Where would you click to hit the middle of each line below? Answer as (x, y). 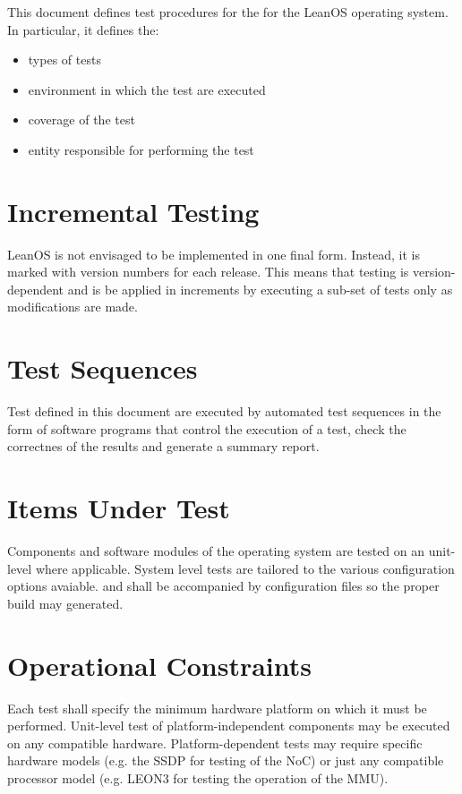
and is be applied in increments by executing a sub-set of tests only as (260, 289)
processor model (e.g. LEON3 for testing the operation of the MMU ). (198, 777)
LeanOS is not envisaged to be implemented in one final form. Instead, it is (214, 254)
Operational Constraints (159, 665)
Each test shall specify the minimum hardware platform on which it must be (217, 708)
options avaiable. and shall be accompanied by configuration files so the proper (223, 586)
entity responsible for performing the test (141, 149)
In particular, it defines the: (83, 29)
